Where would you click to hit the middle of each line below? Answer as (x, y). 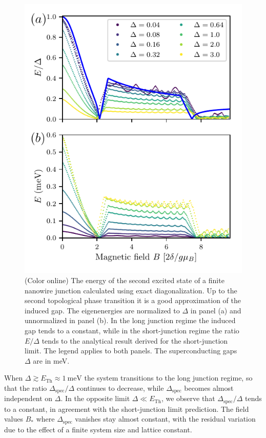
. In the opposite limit (95, 398)
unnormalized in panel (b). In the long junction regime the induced (130, 320)
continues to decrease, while (120, 387)
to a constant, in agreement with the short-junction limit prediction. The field (127, 409)
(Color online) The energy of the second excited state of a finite (125, 280)
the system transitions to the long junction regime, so (168, 378)
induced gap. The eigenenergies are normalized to (102, 310)
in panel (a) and (216, 310)
